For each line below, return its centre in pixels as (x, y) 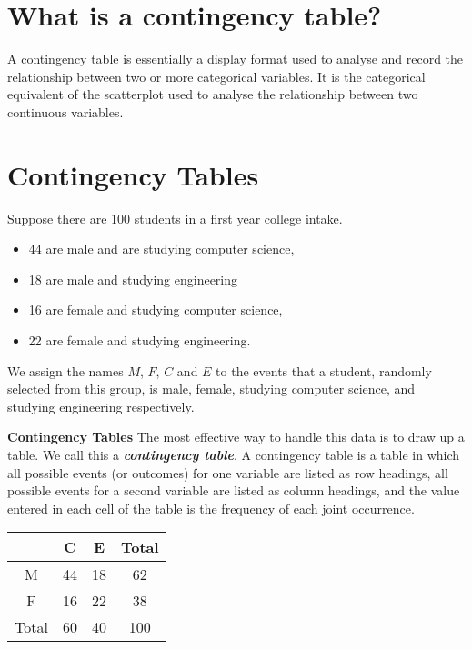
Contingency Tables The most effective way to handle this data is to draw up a (236, 437)
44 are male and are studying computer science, (161, 249)
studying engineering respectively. (101, 406)
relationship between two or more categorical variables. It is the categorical (216, 76)
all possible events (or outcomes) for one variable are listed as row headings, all (228, 472)
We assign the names (65, 370)
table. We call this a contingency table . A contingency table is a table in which (234, 454)
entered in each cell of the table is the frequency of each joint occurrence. (211, 508)
